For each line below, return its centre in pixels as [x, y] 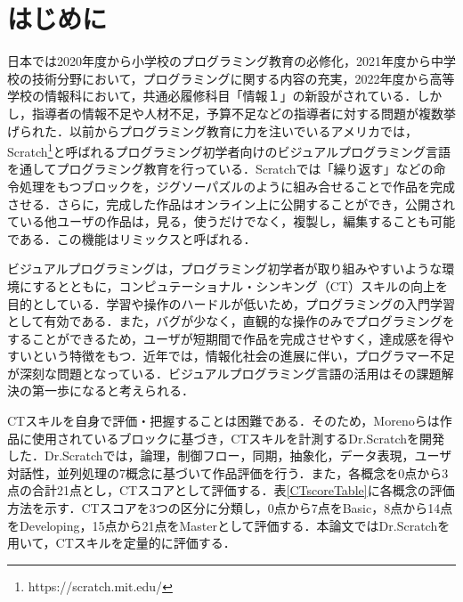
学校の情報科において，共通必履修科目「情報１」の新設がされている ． [212, 96]
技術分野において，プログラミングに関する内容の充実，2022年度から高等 [243, 78]
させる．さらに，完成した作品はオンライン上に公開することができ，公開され [231, 203]
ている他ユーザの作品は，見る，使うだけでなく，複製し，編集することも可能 [231, 221]
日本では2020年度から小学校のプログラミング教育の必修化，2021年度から [219, 61]
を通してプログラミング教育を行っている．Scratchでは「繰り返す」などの [220, 169]
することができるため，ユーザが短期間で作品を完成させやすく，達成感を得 [225, 338]
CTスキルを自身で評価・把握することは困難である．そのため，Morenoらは [223, 421]
